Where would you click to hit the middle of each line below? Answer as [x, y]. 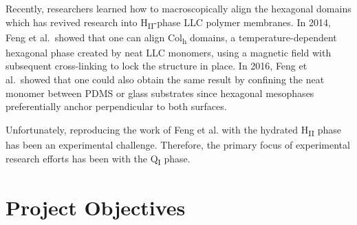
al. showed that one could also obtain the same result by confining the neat [165, 79]
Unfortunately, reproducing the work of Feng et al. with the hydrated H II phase [174, 130]
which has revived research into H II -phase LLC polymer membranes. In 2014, [168, 23]
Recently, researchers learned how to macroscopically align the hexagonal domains [178, 8]
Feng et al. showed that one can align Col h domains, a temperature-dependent [171, 38]
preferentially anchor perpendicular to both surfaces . [116, 106]
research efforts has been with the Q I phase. [98, 159]
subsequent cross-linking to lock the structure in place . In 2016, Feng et [156, 66]
